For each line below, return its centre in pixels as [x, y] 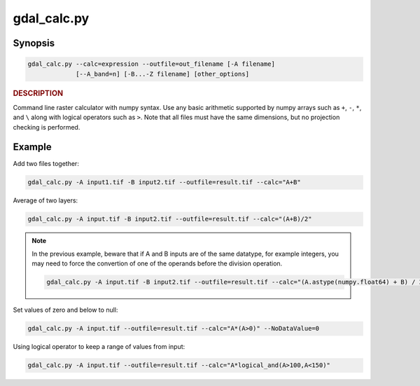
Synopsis [34, 43]
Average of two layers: [45, 200]
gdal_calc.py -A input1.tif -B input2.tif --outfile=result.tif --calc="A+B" [164, 182]
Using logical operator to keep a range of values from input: [99, 347]
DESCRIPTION [38, 93]
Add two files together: [46, 164]
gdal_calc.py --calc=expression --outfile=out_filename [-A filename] [152, 64]
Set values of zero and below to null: [65, 310]
